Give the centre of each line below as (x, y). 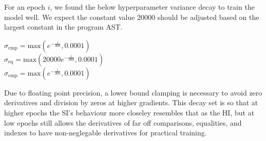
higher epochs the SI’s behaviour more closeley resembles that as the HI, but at (129, 112)
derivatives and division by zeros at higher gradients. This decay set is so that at (131, 102)
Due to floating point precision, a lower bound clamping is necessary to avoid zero (133, 92)
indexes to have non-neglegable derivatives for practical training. (106, 133)
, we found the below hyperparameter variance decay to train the (152, 7)
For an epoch (25, 7)
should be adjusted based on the (208, 17)
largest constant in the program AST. (63, 27)
